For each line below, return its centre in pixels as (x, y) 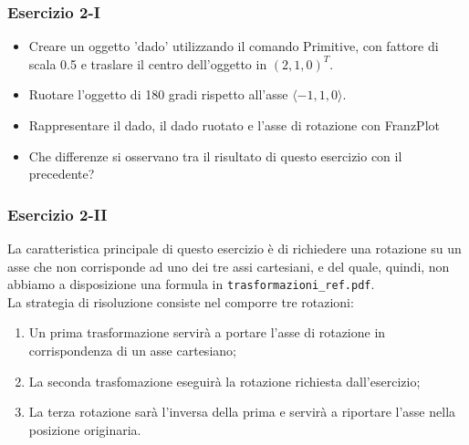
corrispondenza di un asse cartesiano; (132, 351)
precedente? (62, 174)
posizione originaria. (85, 429)
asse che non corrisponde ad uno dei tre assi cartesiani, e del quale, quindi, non (229, 266)
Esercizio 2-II (57, 214)
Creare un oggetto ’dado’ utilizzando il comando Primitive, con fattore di (234, 46)
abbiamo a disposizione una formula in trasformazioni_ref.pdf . (191, 284)
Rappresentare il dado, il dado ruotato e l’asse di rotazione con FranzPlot (234, 125)
